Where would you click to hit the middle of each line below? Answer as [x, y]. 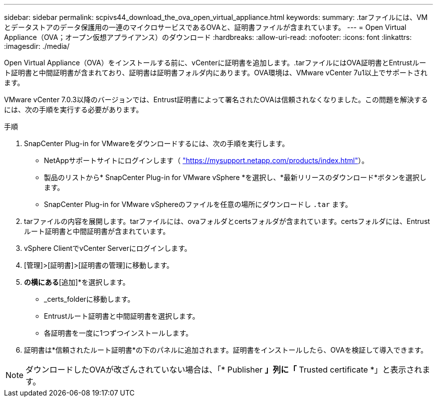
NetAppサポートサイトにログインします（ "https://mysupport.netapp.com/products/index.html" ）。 [206, 160]
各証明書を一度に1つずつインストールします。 [118, 333]
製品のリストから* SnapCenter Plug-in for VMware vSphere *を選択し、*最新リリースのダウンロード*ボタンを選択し [235, 177]
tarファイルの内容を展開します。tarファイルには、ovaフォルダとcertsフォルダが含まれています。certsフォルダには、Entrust [227, 221]
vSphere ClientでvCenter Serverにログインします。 [108, 248]
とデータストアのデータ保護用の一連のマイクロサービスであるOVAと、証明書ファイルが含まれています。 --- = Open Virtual [205, 27]
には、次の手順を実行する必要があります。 [74, 109]
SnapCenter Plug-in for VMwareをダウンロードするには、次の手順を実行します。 [157, 143]
